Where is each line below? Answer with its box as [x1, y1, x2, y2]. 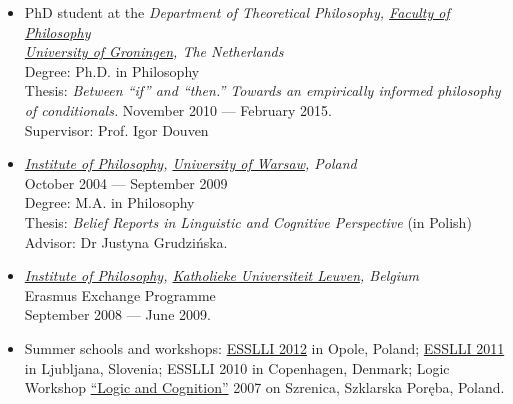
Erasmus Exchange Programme [24, 284, 216, 305]
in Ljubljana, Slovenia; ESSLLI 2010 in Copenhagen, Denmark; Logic [24, 357, 450, 378]
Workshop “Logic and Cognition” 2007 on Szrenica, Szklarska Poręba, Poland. [24, 377, 505, 398]
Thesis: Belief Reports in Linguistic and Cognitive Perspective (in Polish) [24, 211, 472, 232]
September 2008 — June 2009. [24, 304, 211, 325]
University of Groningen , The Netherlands [24, 41, 284, 62]
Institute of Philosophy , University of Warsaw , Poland [24, 153, 357, 174]
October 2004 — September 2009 [24, 172, 228, 193]
